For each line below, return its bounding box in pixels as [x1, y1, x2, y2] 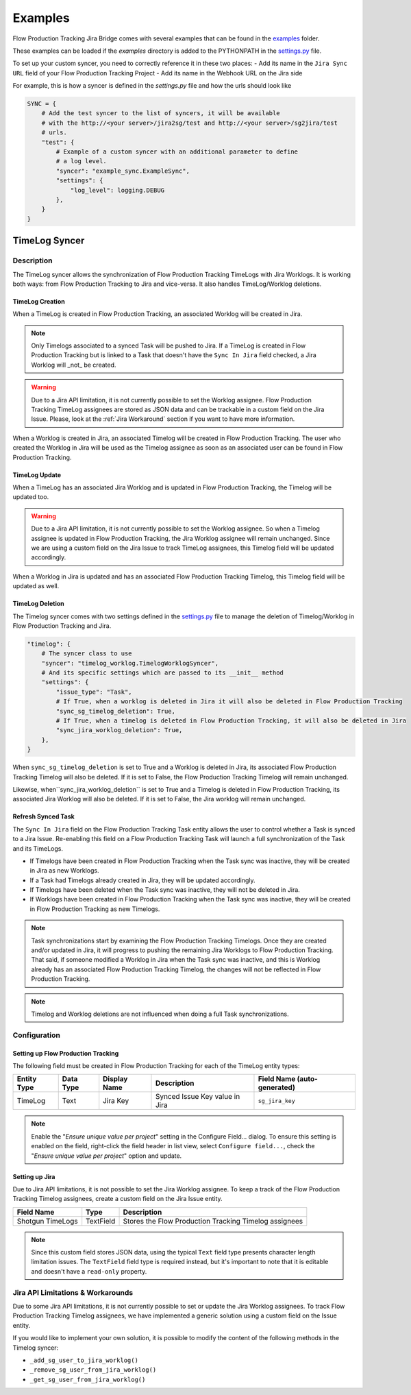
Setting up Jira [12, 1172, 55, 1180]
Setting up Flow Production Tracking [12, 1049, 119, 1057]
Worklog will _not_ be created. [31, 361, 116, 369]
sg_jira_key [258, 1097, 295, 1104]
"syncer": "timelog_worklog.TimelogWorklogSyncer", [41, 659, 219, 667]
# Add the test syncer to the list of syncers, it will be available [41, 110, 280, 117]
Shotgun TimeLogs [16, 1216, 78, 1226]
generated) [258, 1083, 296, 1093]
